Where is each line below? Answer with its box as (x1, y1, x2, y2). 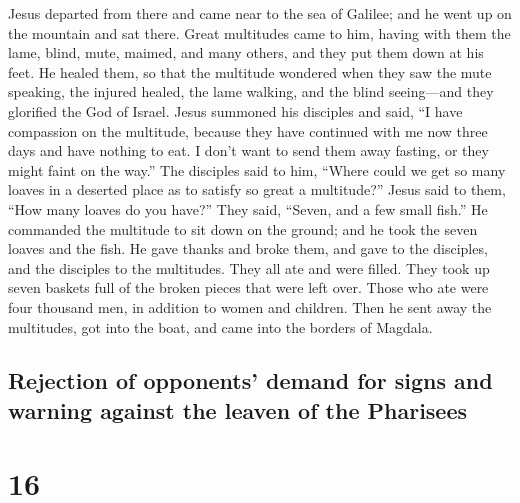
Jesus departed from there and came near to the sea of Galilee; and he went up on (8, 3, 512, 23)
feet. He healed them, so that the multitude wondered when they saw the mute (8, 61, 492, 82)
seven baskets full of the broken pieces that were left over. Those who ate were (8, 277, 489, 298)
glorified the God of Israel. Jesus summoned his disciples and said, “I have (8, 100, 463, 121)
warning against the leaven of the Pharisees (8, 394, 468, 425)
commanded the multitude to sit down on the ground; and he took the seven (8, 218, 478, 239)
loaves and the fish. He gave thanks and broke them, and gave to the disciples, (8, 238, 488, 259)
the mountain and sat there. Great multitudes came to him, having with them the (8, 22, 511, 43)
